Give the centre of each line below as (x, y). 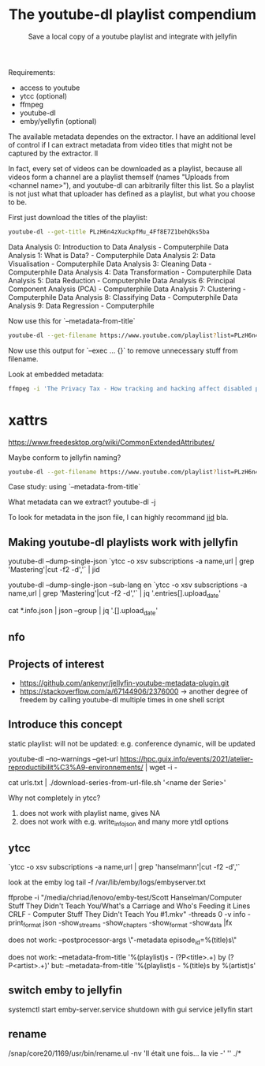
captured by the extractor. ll (53, 153)
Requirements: (32, 72)
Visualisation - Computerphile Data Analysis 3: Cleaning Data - (110, 264)
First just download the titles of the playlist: (78, 217)
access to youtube (50, 88)
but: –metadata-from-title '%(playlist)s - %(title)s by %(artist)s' (153, 965)
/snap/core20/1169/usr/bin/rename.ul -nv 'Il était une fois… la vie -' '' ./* (125, 1053)
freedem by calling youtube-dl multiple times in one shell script (122, 699)
